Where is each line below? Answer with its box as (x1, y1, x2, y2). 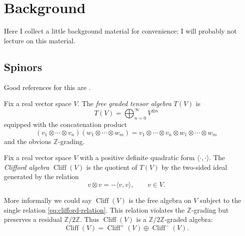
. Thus (80, 214, 100, 224)
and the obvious (4, 136, 52, 146)
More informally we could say (4, 195, 92, 205)
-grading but (191, 204, 229, 215)
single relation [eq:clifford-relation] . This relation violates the (4, 204, 185, 215)
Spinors (4, 59, 42, 74)
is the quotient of (86, 162, 138, 172)
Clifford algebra (4, 162, 50, 172)
